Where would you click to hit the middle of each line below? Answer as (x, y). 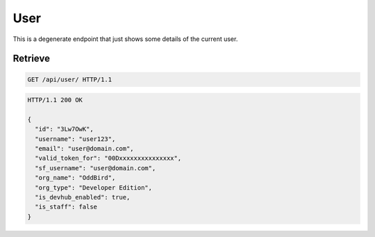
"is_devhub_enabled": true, (83, 197)
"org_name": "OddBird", (75, 178)
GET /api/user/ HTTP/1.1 (70, 79)
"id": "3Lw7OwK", (64, 129)
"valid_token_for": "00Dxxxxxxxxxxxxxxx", (108, 158)
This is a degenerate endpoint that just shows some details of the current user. (125, 39)
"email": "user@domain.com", (85, 149)
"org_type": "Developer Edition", (94, 187)
